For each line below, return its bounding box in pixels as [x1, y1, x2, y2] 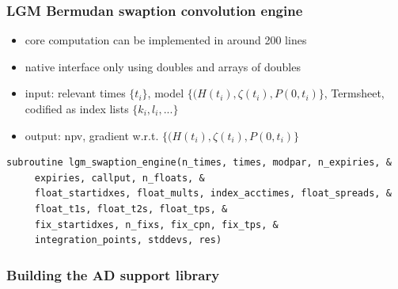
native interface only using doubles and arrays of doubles [25, 58, 301, 74]
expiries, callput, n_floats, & [34, 172, 205, 184]
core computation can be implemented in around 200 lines [25, 32, 307, 48]
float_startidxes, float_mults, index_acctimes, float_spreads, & [34, 188, 392, 200]
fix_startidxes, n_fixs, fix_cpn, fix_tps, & [34, 219, 279, 230]
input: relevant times [25, 85, 126, 101]
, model [147, 85, 184, 101]
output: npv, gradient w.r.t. [25, 127, 159, 143]
